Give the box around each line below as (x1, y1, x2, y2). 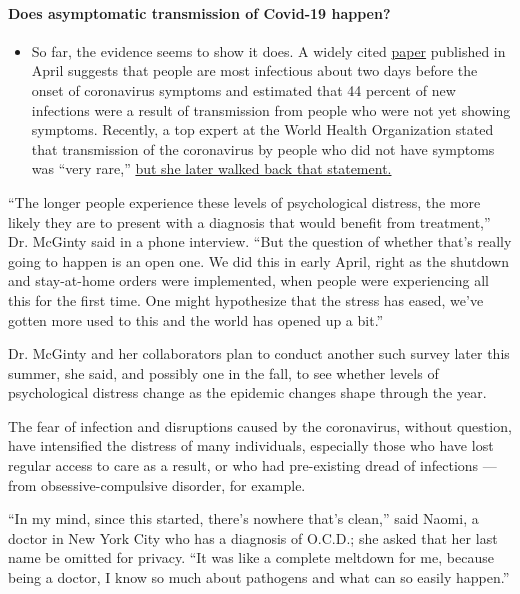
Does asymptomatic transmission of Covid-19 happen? (8, 2, 391, 23)
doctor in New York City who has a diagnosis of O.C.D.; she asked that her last (8, 527, 498, 548)
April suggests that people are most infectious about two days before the (31, 60, 478, 81)
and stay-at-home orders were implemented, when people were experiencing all (8, 270, 489, 291)
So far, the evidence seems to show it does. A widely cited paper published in (31, 40, 506, 61)
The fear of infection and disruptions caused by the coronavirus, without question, (8, 415, 512, 436)
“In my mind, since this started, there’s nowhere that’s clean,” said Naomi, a (8, 508, 479, 529)
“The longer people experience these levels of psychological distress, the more (8, 191, 481, 212)
